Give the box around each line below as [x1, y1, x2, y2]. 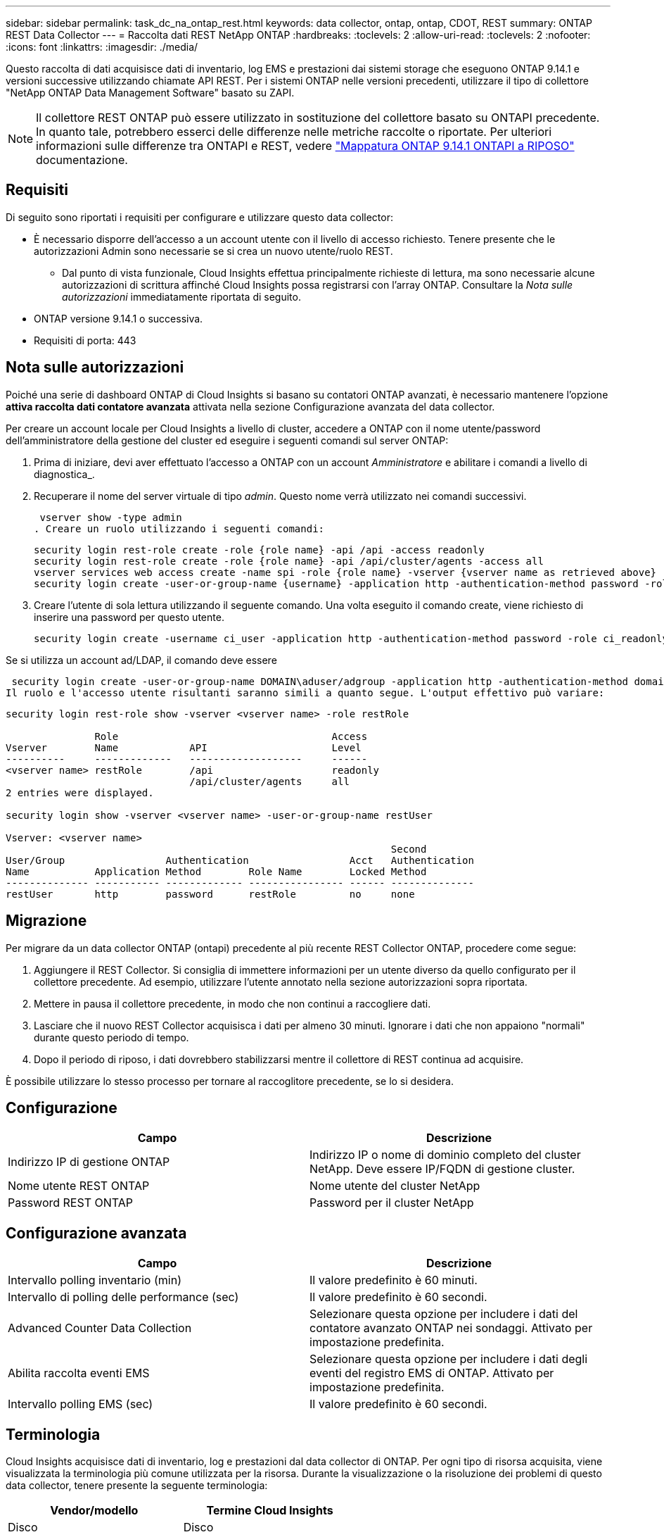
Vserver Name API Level [6, 741, 362, 753]
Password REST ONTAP [8, 1196, 133, 1210]
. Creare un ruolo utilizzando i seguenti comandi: [34, 522, 325, 534]
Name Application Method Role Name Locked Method [6, 865, 427, 877]
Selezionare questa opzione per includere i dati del [309, 1307, 578, 1322]
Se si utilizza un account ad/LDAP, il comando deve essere [6, 653, 277, 666]
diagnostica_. [34, 468, 95, 480]
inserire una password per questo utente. [34, 610, 224, 623]
